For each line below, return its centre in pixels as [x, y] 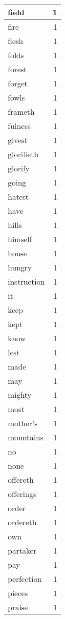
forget [18, 83]
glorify [19, 168]
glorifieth [23, 154]
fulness [19, 126]
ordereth [22, 522]
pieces [18, 593]
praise [18, 607]
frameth [21, 112]
